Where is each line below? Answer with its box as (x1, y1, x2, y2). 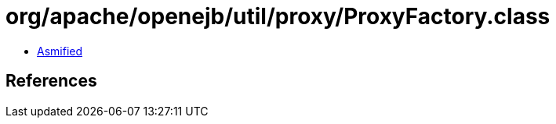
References (5, 71, 97, 91)
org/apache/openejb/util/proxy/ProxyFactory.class (5, 3, 551, 30)
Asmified (37, 44, 83, 58)
